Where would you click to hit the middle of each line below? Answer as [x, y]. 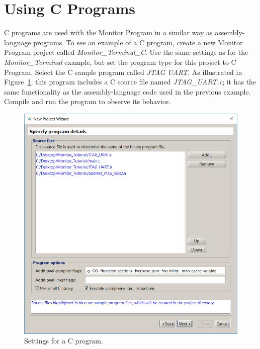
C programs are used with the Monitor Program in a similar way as [108, 32]
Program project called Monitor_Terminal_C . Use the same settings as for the [126, 52]
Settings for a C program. [64, 341]
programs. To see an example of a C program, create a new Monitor [138, 42]
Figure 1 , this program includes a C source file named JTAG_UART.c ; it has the [130, 82]
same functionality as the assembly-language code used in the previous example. [127, 91]
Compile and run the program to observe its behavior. [88, 101]
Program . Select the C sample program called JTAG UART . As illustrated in [123, 72]
